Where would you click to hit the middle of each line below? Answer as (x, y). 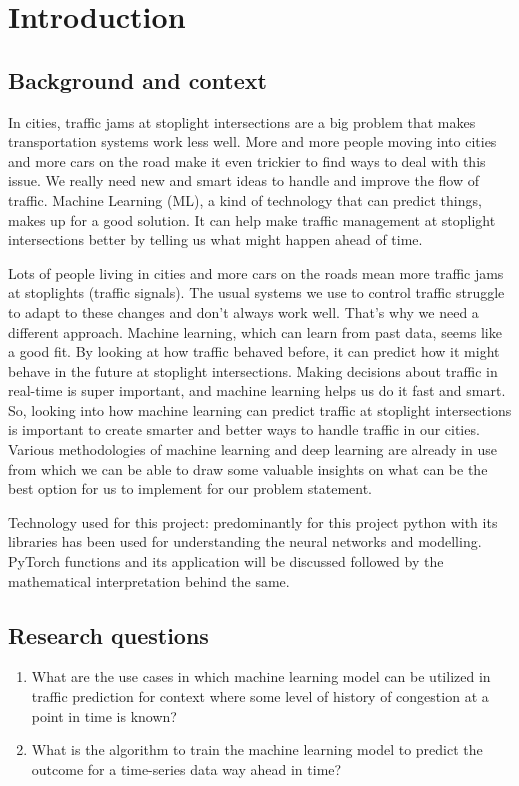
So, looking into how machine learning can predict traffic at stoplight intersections (260, 409)
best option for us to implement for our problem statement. (190, 488)
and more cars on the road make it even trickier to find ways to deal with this (247, 160)
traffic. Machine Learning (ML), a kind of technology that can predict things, (245, 199)
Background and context (137, 79)
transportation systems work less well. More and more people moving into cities (252, 141)
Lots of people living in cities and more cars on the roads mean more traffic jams (256, 272)
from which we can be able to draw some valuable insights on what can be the (248, 468)
